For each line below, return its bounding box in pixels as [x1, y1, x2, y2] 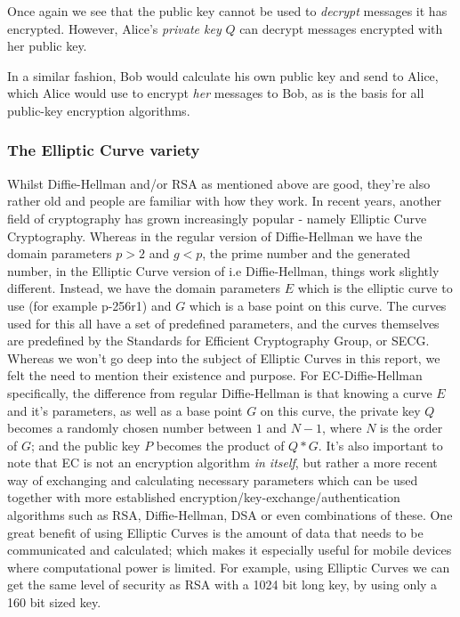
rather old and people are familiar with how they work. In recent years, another [7, 191, 442, 210]
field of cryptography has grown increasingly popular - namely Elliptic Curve [7, 208, 427, 227]
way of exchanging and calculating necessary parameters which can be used [7, 470, 418, 489]
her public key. [7, 37, 87, 55]
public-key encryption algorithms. [7, 101, 190, 119]
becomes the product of [156, 435, 285, 454]
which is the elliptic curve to [297, 279, 453, 297]
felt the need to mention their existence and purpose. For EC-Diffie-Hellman [7, 366, 423, 385]
